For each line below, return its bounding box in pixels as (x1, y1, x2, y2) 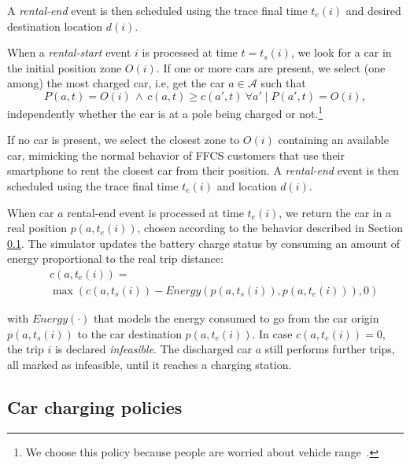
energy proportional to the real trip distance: (7, 250, 223, 267)
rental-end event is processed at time (67, 204, 244, 220)
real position (7, 220, 67, 236)
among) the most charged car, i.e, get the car (7, 75, 225, 91)
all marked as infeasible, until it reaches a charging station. (7, 356, 292, 372)
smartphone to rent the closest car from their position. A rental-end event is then (7, 162, 399, 179)
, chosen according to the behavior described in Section (137, 220, 403, 236)
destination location (7, 17, 103, 34)
